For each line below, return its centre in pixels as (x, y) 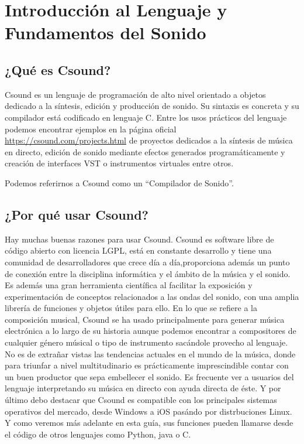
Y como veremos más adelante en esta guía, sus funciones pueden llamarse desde (149, 423)
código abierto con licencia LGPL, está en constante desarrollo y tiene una (138, 250)
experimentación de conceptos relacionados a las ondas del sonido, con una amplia (152, 296)
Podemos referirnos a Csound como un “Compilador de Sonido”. (119, 182)
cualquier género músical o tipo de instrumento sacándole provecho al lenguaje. (146, 342)
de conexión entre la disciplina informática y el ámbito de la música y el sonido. (148, 273)
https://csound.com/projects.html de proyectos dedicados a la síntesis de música (149, 140)
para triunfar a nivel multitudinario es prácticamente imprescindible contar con (147, 365)
